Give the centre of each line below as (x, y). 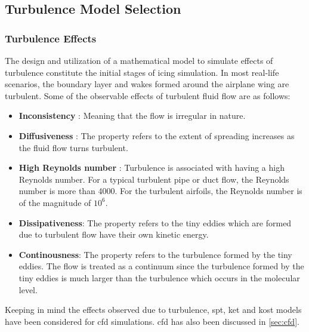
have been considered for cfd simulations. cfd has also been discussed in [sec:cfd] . (152, 321)
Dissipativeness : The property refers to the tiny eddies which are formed (155, 222)
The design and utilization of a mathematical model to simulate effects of (139, 60)
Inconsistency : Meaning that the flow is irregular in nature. (132, 116)
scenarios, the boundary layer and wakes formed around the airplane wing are (147, 84)
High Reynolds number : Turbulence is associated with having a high (152, 167)
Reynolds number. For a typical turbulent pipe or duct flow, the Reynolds (154, 179)
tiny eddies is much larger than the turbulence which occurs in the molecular (159, 277)
